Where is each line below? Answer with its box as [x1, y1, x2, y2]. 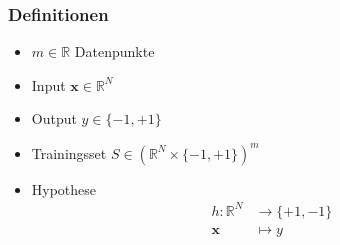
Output [31, 108, 77, 129]
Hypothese [31, 178, 97, 199]
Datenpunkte [74, 41, 155, 62]
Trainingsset [31, 142, 107, 163]
